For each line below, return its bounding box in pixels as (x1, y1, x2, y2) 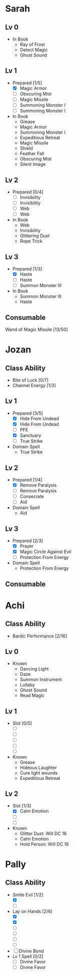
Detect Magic (19, 47, 48, 52)
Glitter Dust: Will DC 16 (19, 830, 67, 836)
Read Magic (19, 692, 45, 698)
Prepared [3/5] (12, 410, 43, 416)
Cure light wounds (19, 769, 58, 775)
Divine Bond (18, 948, 44, 954)
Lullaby (19, 682, 35, 688)
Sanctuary (19, 432, 41, 438)
